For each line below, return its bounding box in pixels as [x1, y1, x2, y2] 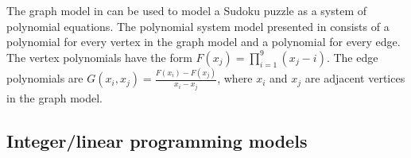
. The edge [326, 48, 378, 65]
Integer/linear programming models [6, 128, 308, 152]
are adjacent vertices [304, 70, 405, 87]
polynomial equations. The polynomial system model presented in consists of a [6, 17, 390, 34]
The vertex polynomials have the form [6, 48, 192, 65]
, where [217, 70, 253, 87]
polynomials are [6, 70, 83, 87]
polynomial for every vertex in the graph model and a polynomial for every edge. [6, 33, 401, 50]
